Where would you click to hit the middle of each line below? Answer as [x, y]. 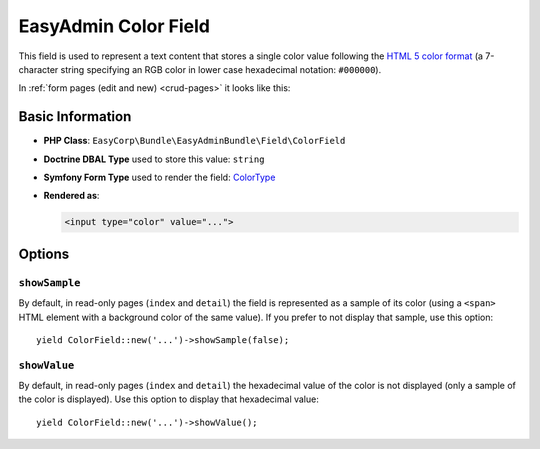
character [38, 69]
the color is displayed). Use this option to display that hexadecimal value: [168, 399]
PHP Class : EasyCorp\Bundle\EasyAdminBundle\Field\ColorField [194, 141]
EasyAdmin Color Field [114, 26]
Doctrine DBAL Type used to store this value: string [154, 159]
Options [44, 253]
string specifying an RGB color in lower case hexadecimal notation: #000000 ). [221, 69]
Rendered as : [71, 196]
